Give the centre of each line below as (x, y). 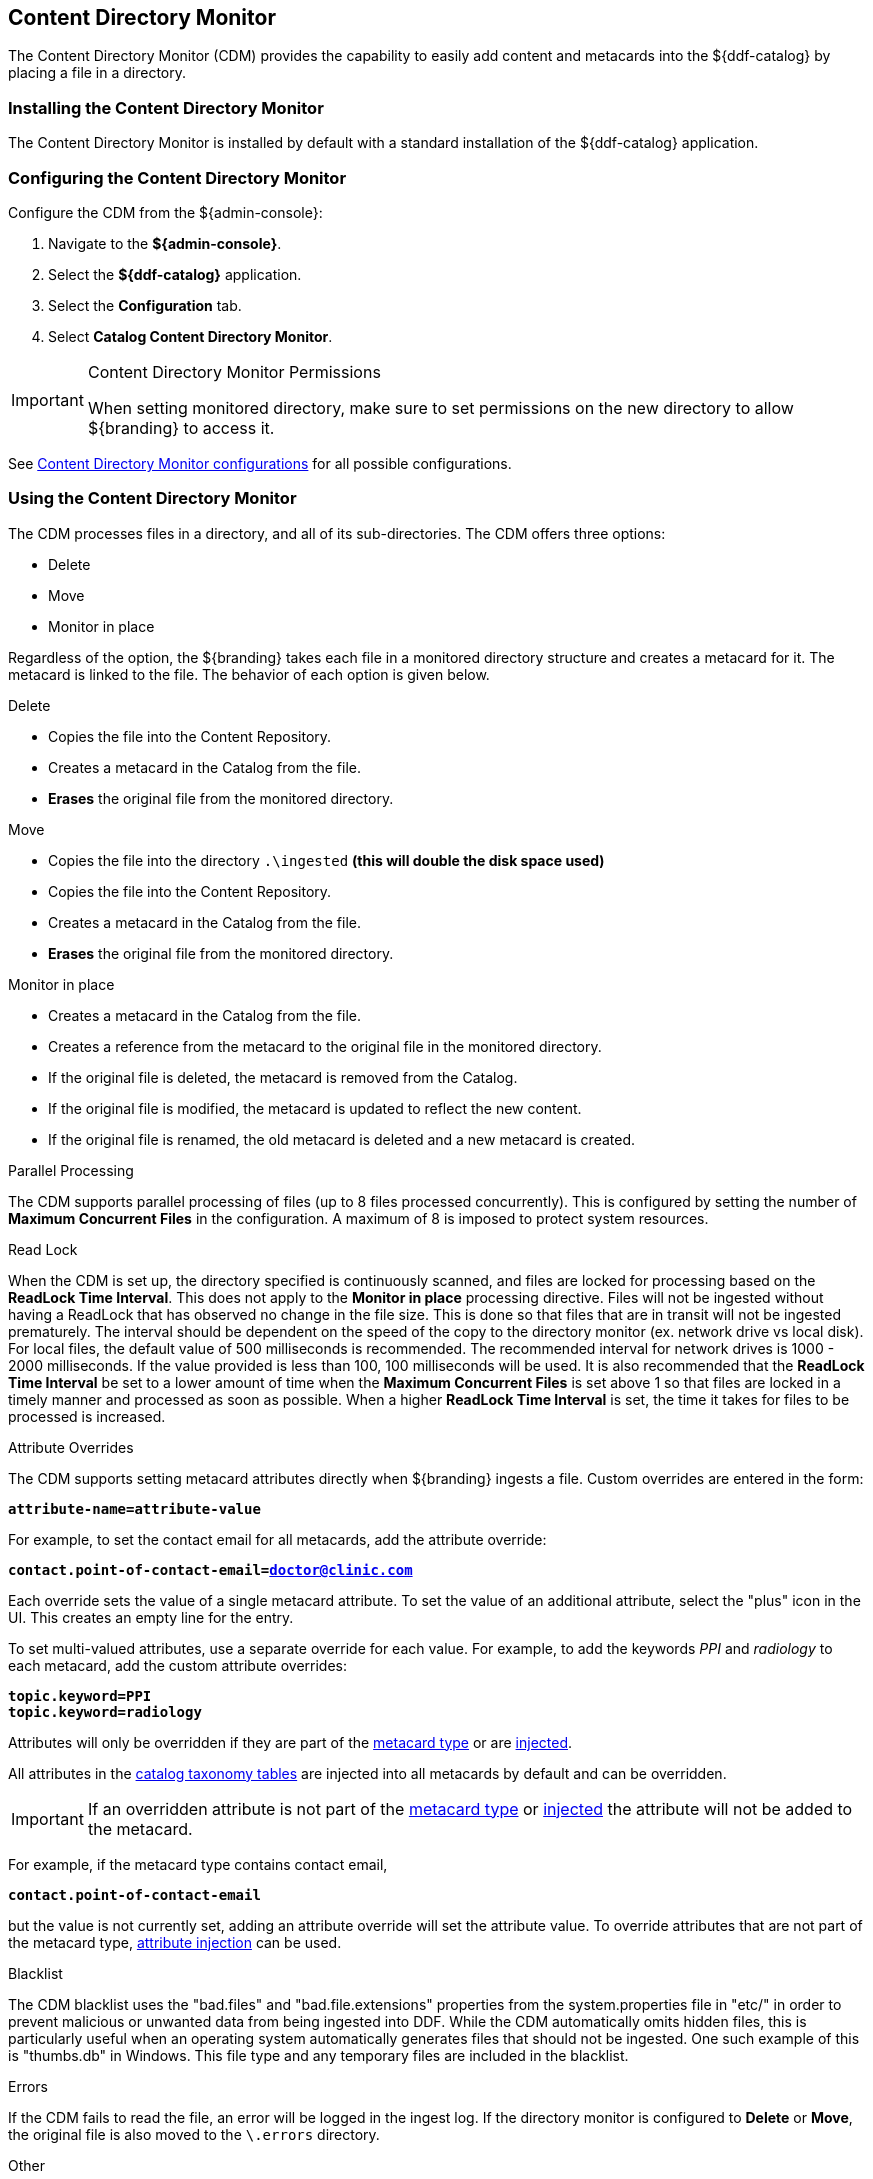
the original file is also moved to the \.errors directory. (194, 2134)
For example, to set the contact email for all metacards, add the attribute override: (277, 1539)
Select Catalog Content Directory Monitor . (190, 336)
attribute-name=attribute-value (134, 1508)
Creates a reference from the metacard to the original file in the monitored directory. (325, 1046)
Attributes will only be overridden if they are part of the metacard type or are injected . (290, 1742)
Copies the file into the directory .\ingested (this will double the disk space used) (326, 860)
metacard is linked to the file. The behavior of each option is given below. (249, 674)
